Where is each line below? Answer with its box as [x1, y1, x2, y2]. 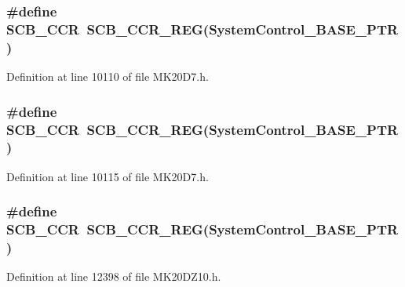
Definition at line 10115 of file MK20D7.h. [6, 168, 209, 184]
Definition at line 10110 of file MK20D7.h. [6, 68, 209, 85]
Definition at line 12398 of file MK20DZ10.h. [6, 268, 221, 285]
